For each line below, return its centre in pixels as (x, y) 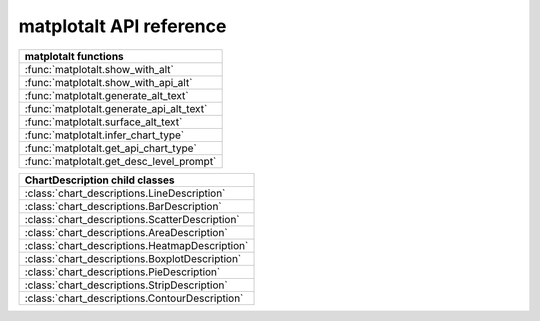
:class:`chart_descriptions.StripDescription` (126, 285)
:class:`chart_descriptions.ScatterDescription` (132, 219)
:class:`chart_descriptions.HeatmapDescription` (136, 245)
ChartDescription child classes (99, 180)
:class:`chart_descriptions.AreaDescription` (126, 232)
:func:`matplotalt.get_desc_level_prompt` (120, 161)
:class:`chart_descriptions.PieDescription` (122, 272)
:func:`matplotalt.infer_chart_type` (104, 135)
